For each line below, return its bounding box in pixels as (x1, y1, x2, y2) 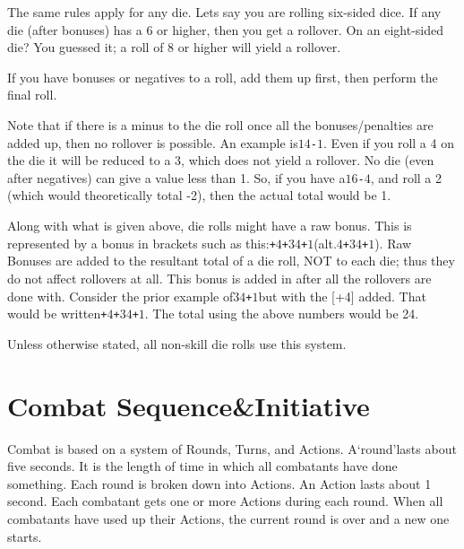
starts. (7, 527, 42, 545)
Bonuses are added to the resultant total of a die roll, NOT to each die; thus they (7, 251, 455, 270)
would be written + (7, 304, 107, 323)
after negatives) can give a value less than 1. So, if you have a (7, 168, 346, 187)
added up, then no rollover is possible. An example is (7, 133, 298, 152)
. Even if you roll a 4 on (322, 133, 454, 152)
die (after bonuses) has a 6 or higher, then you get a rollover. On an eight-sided (7, 20, 444, 39)
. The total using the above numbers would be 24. (144, 304, 419, 323)
